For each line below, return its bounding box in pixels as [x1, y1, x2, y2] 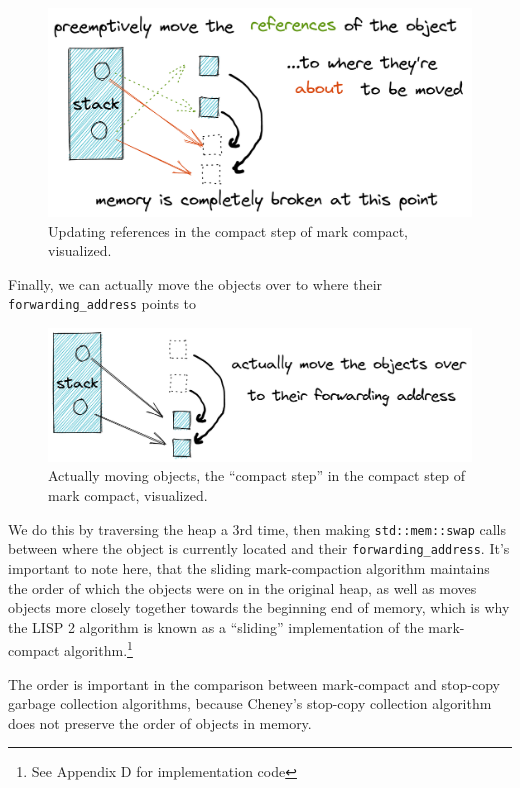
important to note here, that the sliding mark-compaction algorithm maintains [8, 557, 490, 578]
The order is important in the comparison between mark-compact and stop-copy [8, 673, 500, 694]
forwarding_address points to [8, 293, 197, 314]
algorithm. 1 [63, 637, 133, 660]
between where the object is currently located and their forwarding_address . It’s [8, 538, 510, 559]
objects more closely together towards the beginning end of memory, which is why [8, 597, 510, 618]
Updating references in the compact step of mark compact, [48, 220, 408, 241]
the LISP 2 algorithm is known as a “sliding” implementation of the [8, 616, 424, 637]
